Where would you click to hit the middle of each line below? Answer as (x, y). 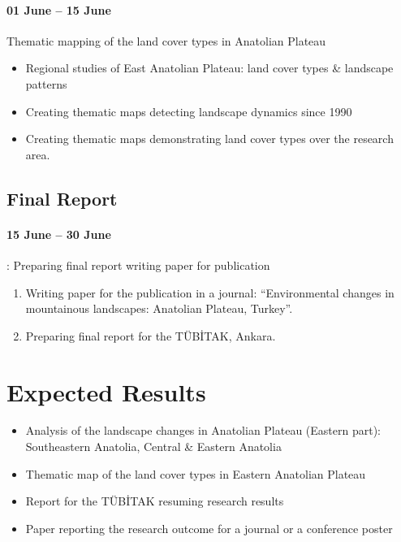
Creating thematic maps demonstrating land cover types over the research (209, 139)
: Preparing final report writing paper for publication (138, 264)
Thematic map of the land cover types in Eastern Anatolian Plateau (196, 473)
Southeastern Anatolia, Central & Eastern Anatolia (153, 447)
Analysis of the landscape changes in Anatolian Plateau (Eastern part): (203, 430)
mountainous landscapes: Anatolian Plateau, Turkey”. (159, 308)
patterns (46, 83)
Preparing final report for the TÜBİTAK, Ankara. (151, 335)
